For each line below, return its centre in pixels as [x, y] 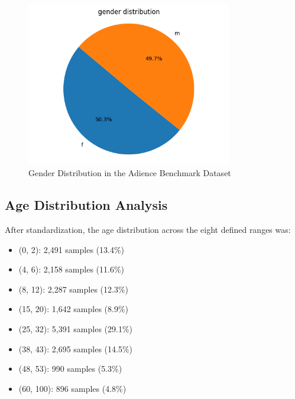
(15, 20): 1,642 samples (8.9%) [74, 309]
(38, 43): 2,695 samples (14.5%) [76, 348]
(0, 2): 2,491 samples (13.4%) [72, 249]
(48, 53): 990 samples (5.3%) [70, 369]
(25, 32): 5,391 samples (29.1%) [76, 329]
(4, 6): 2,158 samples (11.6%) [72, 269]
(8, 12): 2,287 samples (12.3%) [74, 289]
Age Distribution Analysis [86, 205]
